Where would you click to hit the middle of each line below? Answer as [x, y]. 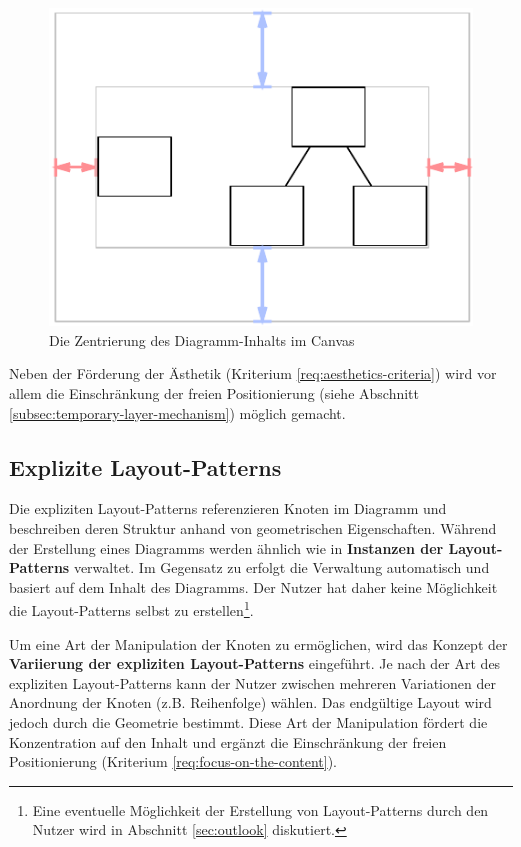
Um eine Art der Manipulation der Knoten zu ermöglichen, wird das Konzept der [258, 643]
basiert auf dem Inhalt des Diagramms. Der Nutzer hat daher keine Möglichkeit [253, 586]
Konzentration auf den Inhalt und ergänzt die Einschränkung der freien [228, 741]
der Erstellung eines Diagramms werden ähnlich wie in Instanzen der [226, 547]
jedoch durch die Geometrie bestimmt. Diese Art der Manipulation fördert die [248, 721]
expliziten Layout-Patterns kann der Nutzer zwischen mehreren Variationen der [252, 682]
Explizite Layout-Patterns [145, 466]
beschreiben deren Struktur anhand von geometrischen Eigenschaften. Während [253, 527]
